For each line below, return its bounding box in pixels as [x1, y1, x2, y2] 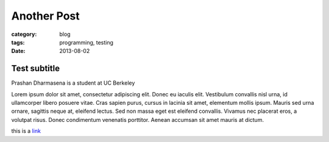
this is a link [11, 127, 41, 135]
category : [11, 30, 37, 38]
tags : [11, 38, 25, 46]
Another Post [11, 9, 80, 23]
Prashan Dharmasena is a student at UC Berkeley [11, 79, 135, 87]
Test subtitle [11, 63, 60, 74]
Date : [11, 48, 26, 55]
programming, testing [59, 38, 114, 46]
